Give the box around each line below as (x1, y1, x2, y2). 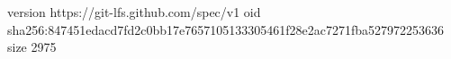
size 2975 (7, 38, 57, 56)
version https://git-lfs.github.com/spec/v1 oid (7, 3, 261, 21)
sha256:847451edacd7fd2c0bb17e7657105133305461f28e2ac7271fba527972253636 (7, 20, 445, 38)
